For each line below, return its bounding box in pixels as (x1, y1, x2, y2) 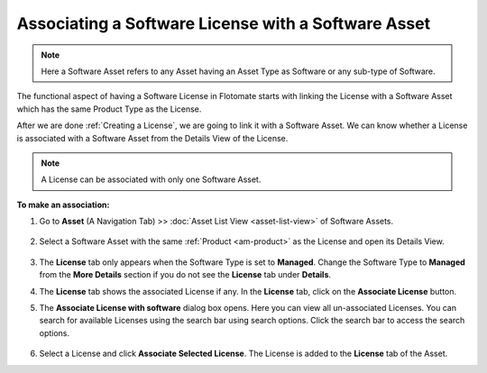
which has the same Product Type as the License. (16, 104, 202, 114)
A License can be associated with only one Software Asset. (41, 174, 262, 185)
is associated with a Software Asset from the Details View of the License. (16, 132, 289, 143)
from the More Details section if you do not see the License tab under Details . (39, 269, 332, 280)
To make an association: (16, 199, 110, 210)
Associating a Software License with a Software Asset (16, 14, 431, 33)
